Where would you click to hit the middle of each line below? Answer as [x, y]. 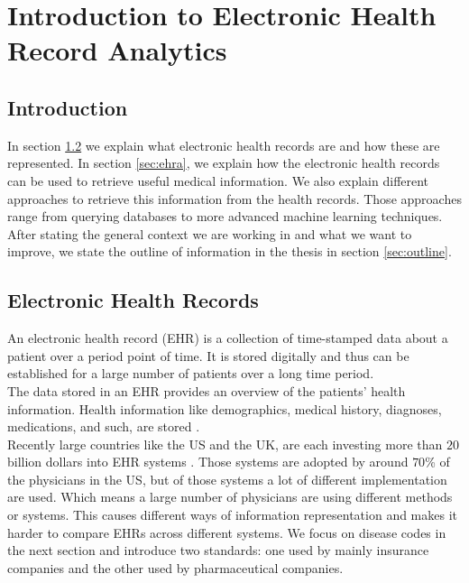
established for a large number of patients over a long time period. [191, 373]
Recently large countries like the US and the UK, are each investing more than [225, 444]
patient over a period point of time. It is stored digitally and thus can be [208, 355]
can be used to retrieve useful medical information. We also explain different [218, 180]
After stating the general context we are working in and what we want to [210, 233]
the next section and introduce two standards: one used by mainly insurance [218, 550]
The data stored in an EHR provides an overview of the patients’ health [207, 390]
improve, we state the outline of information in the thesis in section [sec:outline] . [230, 251]
